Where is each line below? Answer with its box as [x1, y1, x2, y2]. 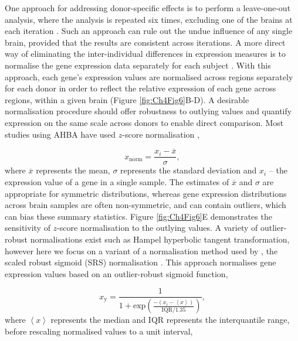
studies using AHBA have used [5, 128, 116, 140]
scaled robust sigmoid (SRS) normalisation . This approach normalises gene [5, 256, 276, 268]
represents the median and [50, 313, 146, 326]
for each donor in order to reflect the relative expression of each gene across [5, 82, 276, 94]
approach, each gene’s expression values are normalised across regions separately [5, 70, 293, 83]
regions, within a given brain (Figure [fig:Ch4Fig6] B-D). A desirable [5, 93, 249, 105]
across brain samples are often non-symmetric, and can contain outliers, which [5, 199, 286, 211]
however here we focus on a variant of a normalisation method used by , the [5, 244, 278, 257]
